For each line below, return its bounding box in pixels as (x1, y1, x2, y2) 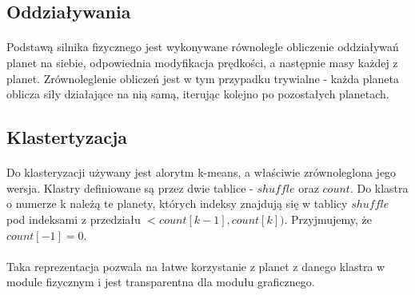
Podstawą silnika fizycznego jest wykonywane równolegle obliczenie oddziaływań (6, 38, 399, 55)
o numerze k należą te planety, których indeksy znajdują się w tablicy (6, 195, 348, 212)
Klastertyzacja (6, 125, 128, 149)
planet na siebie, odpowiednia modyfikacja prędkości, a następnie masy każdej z (6, 54, 398, 70)
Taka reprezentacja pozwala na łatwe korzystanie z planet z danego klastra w (6, 257, 385, 274)
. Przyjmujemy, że (284, 210, 373, 227)
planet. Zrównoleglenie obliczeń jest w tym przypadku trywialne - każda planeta (6, 70, 399, 86)
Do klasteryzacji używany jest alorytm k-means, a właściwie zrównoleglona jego (6, 164, 397, 181)
